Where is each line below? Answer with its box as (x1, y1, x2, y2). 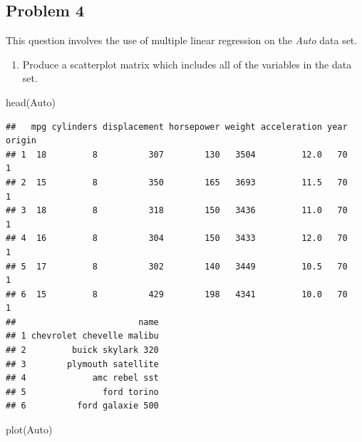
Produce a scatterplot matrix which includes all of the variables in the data (22, 56, 352, 71)
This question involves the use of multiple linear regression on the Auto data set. (6, 33, 358, 48)
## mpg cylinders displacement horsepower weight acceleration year (6, 121, 348, 132)
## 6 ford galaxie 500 (6, 401, 159, 411)
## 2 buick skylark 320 (6, 345, 159, 356)
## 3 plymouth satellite (6, 359, 159, 369)
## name (6, 317, 159, 327)
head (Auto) (6, 94, 56, 109)
